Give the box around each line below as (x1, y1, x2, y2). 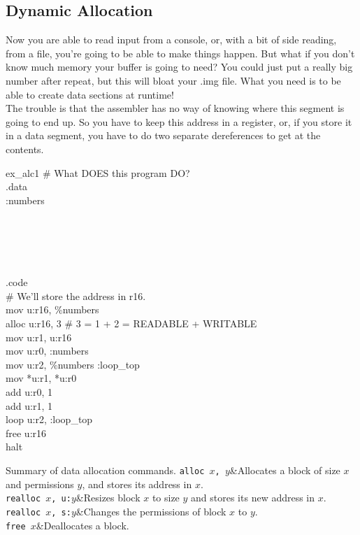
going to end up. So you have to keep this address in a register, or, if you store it (6, 114, 352, 129)
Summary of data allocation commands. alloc (6, 463, 205, 478)
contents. (6, 141, 44, 156)
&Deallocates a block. (36, 518, 129, 532)
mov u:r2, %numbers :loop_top (6, 357, 140, 371)
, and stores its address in (82, 476, 192, 491)
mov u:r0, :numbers (6, 343, 89, 358)
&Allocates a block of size (229, 463, 340, 478)
